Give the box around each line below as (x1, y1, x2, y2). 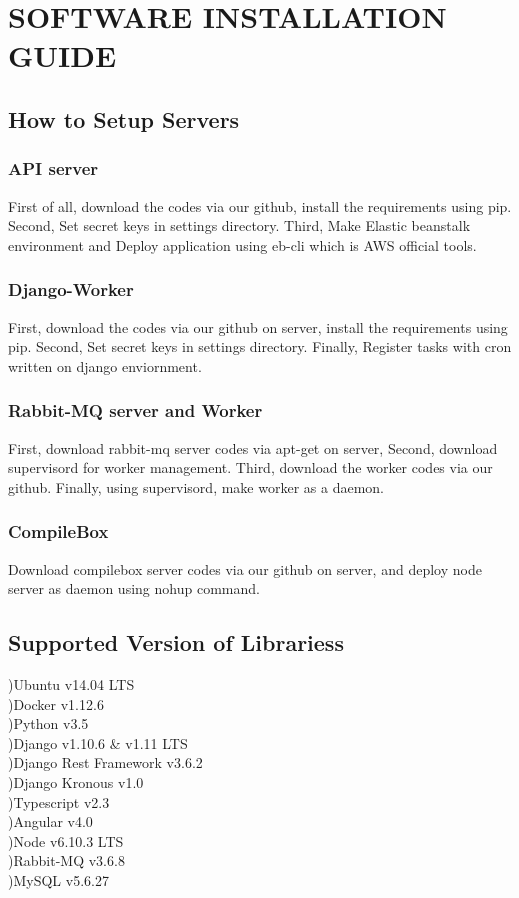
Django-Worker (8, 277, 134, 302)
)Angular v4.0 (8, 811, 93, 832)
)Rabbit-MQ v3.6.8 (8, 850, 125, 871)
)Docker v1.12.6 (8, 693, 104, 714)
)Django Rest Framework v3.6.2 (8, 752, 203, 773)
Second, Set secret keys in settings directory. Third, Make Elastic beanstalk (8, 215, 471, 236)
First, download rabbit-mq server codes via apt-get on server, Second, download (8, 437, 498, 458)
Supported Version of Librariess (8, 627, 344, 658)
